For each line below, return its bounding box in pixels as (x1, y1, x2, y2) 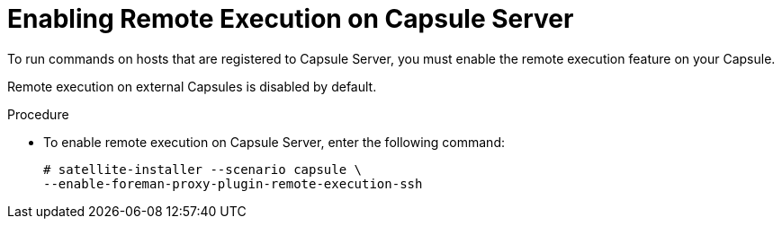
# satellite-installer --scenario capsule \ (43, 161, 363, 177)
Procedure (7, 106, 69, 122)
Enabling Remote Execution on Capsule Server (7, 4, 574, 34)
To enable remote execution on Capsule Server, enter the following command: (43, 134, 505, 150)
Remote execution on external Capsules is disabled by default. (7, 78, 377, 94)
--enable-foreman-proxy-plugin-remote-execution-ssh (43, 176, 423, 191)
